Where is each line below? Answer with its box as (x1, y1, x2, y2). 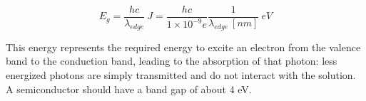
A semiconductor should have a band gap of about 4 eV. (6, 81, 252, 96)
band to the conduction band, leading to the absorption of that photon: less (6, 53, 337, 68)
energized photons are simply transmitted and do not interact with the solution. (6, 68, 356, 83)
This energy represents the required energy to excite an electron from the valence (6, 39, 361, 54)
